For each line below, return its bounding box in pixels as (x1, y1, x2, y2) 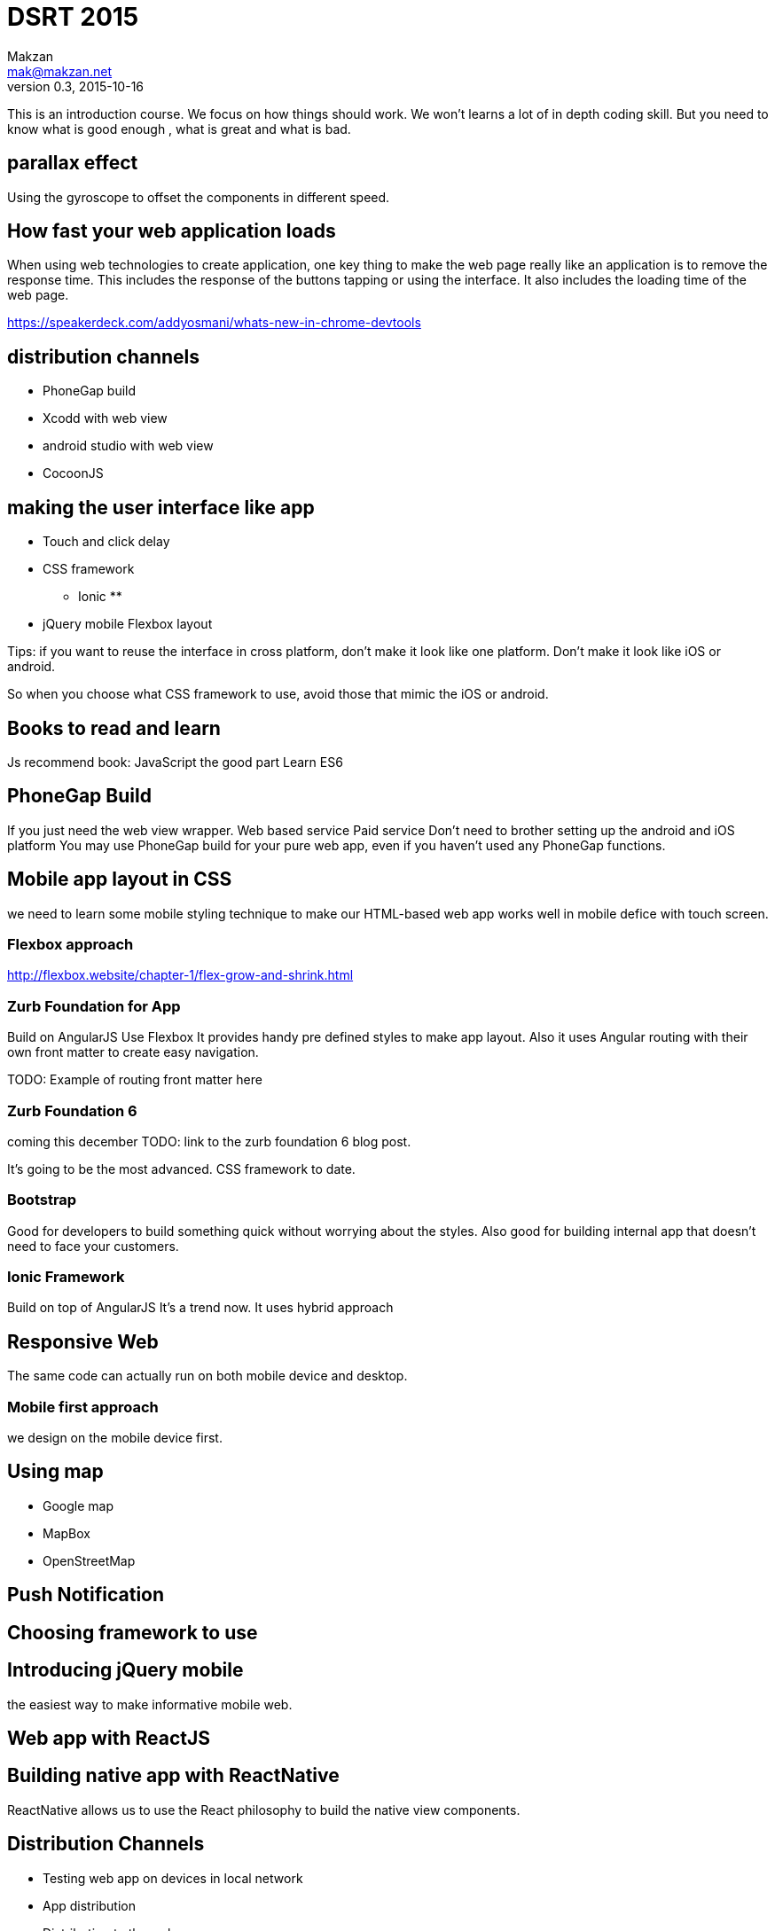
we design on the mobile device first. (7, 1430, 223, 1445)
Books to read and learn (7, 716, 221, 739)
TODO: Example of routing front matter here (7, 1072, 262, 1088)
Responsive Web (7, 1330, 159, 1353)
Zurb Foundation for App (7, 997, 181, 1015)
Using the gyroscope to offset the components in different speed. (7, 189, 390, 205)
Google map (43, 1497, 114, 1513)
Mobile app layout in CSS (7, 868, 232, 891)
